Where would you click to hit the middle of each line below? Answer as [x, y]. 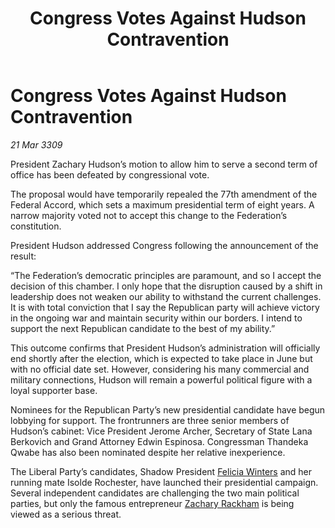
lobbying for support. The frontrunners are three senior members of [150, 420]
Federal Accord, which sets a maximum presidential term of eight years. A [162, 204]
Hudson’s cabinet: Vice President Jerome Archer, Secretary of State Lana [161, 431]
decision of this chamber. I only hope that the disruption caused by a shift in [166, 286]
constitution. [36, 226]
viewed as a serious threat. [66, 514]
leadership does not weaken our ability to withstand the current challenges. [166, 296]
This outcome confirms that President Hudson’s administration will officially [165, 348]
